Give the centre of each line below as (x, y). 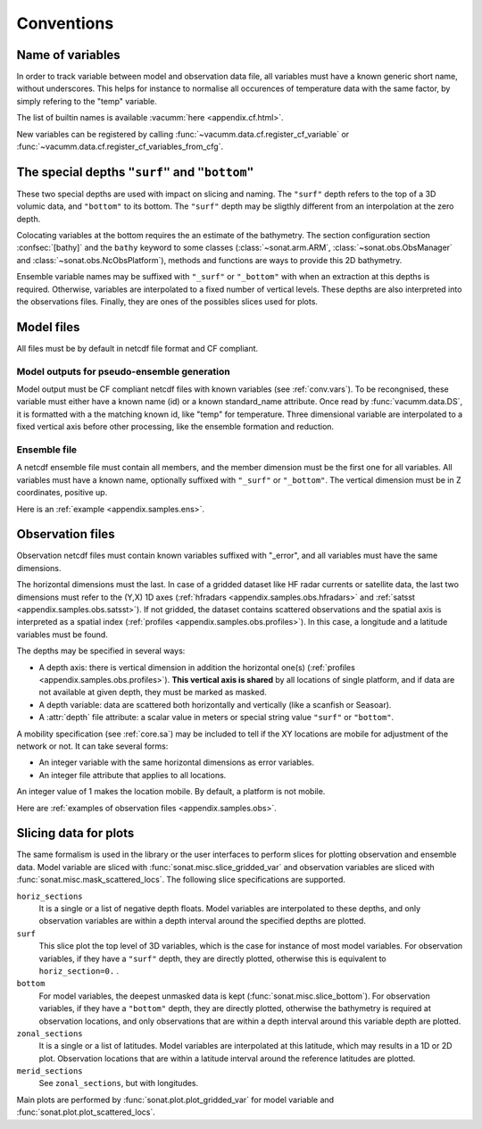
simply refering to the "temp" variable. (87, 101)
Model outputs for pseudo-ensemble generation (124, 371)
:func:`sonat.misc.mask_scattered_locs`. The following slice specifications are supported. (181, 880)
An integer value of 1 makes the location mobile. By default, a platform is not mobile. (171, 792)
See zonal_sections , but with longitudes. (119, 1083)
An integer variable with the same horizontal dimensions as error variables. (176, 762)
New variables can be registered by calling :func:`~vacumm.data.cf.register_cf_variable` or (183, 134)
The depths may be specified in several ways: (101, 651)
